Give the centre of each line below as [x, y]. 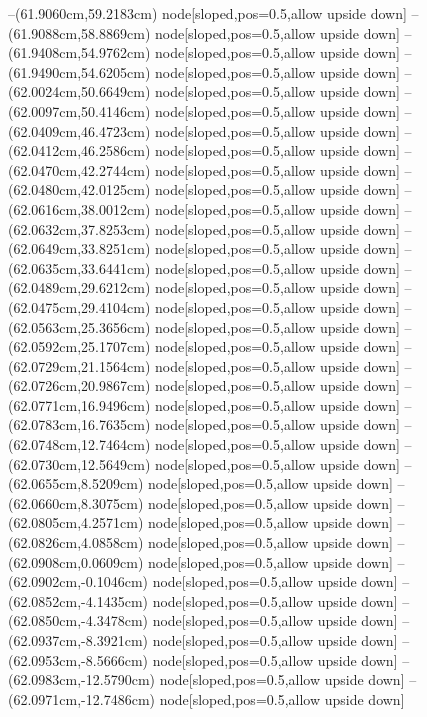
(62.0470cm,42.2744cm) [79, 169]
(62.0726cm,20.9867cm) [79, 385]
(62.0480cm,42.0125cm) [79, 189]
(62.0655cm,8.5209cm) [76, 483]
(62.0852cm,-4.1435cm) [78, 600]
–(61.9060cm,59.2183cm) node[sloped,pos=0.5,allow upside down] [207, 13]
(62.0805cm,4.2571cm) [76, 522]
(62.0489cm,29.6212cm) [79, 287]
